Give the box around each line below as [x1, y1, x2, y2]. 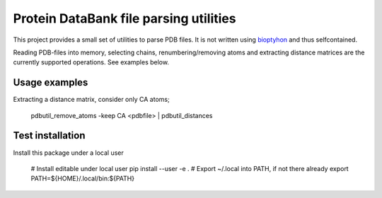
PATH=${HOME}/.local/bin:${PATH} [30, 174, 134, 183]
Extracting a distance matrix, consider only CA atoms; [13, 95, 170, 104]
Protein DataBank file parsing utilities [13, 11, 236, 26]
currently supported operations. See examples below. [13, 58, 170, 66]
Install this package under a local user [13, 148, 124, 157]
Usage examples [13, 76, 88, 88]
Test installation [13, 129, 86, 141]
